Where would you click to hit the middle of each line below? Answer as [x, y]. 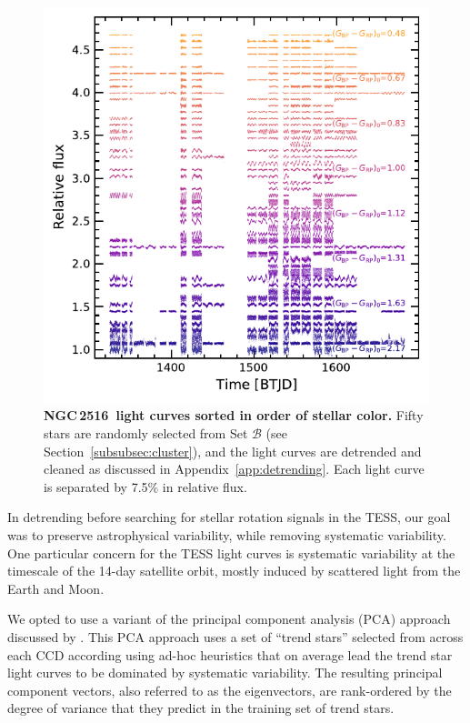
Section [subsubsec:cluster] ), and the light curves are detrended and [233, 451]
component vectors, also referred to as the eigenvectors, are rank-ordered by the [230, 690]
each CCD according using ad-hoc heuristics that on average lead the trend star [230, 654]
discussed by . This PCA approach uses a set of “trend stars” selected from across [235, 636]
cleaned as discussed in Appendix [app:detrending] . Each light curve [234, 469]
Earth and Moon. [56, 588]
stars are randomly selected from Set [146, 433]
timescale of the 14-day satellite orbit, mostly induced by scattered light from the [234, 571]
